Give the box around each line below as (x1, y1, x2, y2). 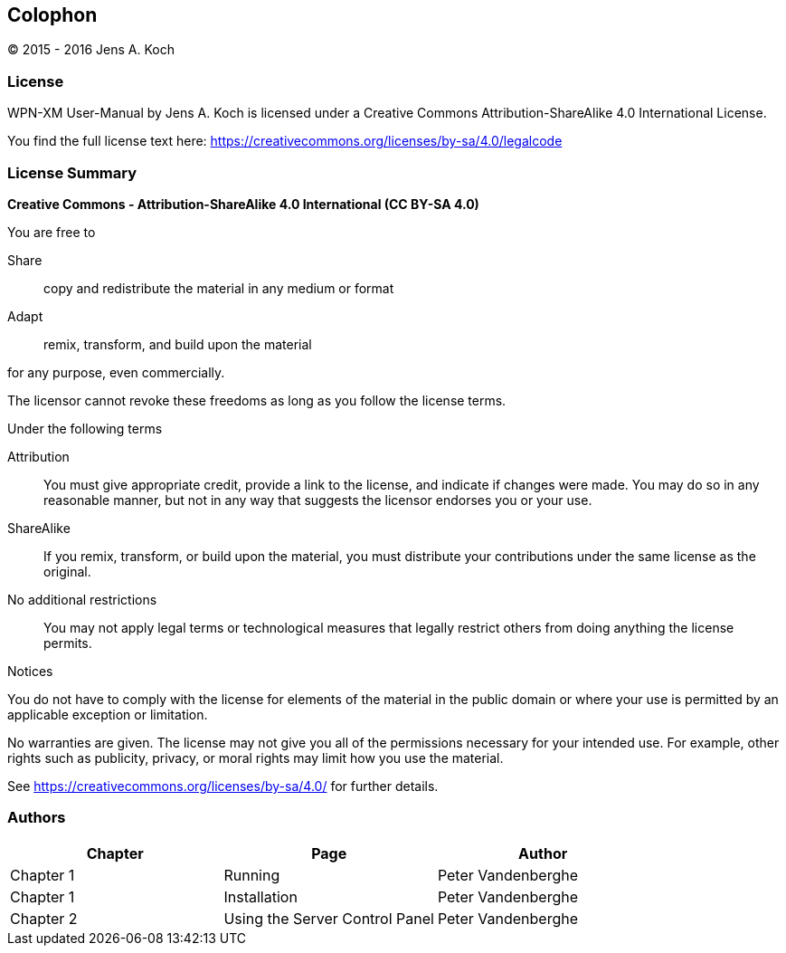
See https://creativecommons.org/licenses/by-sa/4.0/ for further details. (7, 777, 439, 794)
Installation (223, 887, 298, 906)
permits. (43, 634, 92, 651)
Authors (7, 808, 66, 827)
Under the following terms (7, 420, 163, 436)
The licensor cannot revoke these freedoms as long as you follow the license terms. (7, 392, 507, 408)
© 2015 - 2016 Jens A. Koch (7, 42, 175, 58)
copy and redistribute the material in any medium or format (43, 280, 394, 296)
